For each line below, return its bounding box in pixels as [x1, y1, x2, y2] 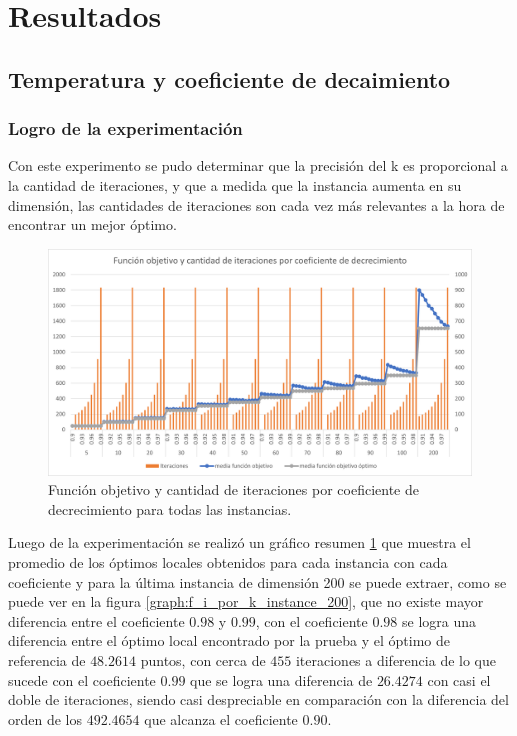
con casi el [427, 669, 491, 690]
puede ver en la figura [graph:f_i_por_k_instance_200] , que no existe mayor [8, 591, 484, 612]
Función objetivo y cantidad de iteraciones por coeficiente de [48, 479, 419, 500]
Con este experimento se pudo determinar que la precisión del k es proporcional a [8, 155, 508, 176]
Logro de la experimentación [8, 116, 243, 141]
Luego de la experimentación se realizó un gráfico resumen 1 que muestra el [8, 532, 471, 553]
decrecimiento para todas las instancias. [48, 498, 292, 519]
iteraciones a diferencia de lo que [295, 650, 496, 670]
